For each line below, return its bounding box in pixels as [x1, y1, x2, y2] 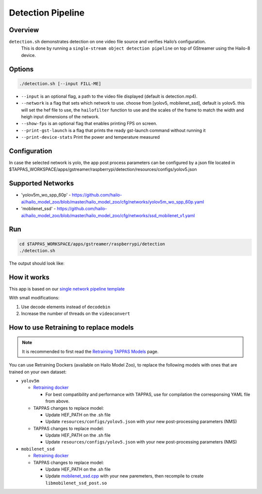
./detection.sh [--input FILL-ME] [19, 81, 101, 86]
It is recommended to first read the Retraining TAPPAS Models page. [22, 348, 159, 354]
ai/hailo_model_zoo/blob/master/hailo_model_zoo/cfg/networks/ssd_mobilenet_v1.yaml [21, 212, 195, 219]
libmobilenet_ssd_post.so [45, 480, 107, 486]
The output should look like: [9, 260, 65, 266]
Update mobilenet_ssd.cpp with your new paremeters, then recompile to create [45, 473, 204, 479]
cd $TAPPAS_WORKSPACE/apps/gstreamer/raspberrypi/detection [19, 241, 165, 247]
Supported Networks [9, 179, 74, 187]
